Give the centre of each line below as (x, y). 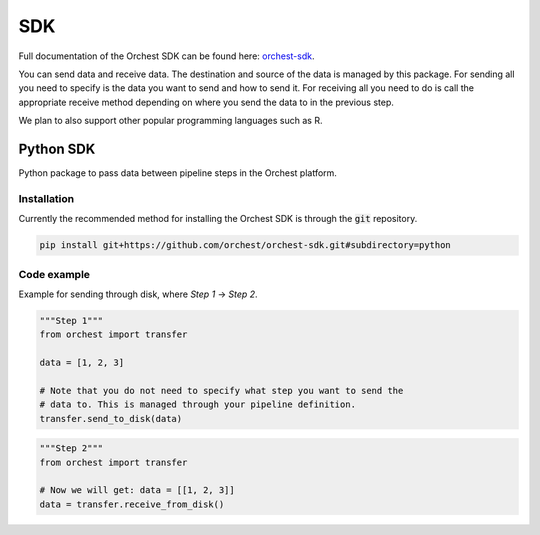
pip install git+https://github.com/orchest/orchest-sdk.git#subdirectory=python (245, 245)
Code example (54, 274)
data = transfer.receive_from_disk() (132, 504)
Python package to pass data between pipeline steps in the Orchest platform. (177, 173)
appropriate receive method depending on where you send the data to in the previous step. (206, 102)
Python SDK (57, 148)
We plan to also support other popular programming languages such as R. (170, 121)
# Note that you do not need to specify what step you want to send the (221, 390)
